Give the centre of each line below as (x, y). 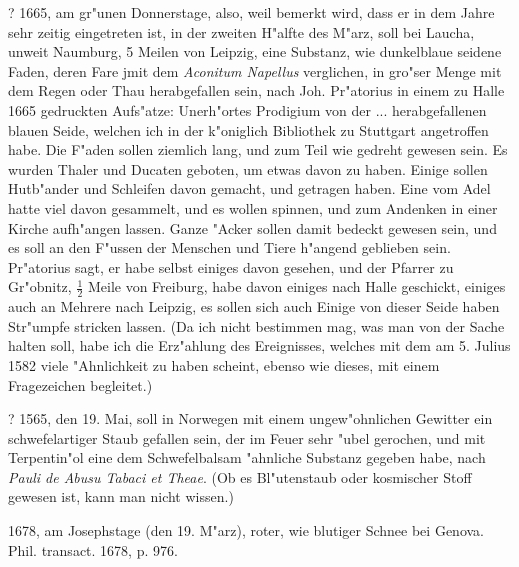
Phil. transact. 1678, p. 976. (93, 549)
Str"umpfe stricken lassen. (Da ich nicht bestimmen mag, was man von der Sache (256, 325)
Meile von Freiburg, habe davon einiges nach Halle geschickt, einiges (296, 286)
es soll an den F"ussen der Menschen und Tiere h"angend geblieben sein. (229, 247)
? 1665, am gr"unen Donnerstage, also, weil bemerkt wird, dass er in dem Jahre (251, 12)
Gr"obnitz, (40, 286)
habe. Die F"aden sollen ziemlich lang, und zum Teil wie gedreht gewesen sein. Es (258, 149)
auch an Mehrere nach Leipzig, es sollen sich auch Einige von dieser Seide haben (254, 306)
